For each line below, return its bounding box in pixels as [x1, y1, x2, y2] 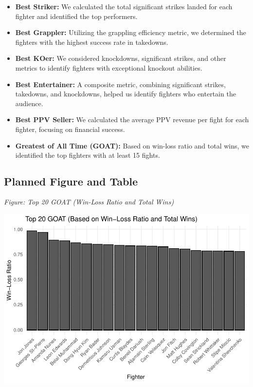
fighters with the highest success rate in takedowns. [15, 37, 168, 47]
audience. [15, 98, 43, 108]
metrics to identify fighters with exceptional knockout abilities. [15, 62, 202, 73]
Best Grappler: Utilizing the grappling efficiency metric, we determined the [15, 27, 246, 37]
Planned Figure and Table [4, 174, 138, 189]
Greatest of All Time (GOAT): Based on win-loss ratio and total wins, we [15, 140, 250, 150]
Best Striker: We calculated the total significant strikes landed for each [15, 1, 233, 11]
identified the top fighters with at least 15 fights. [15, 150, 160, 160]
